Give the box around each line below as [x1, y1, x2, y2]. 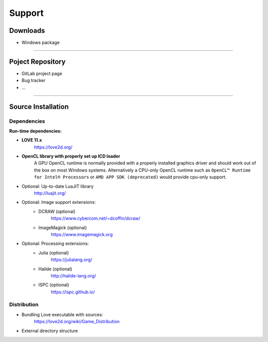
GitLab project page [21, 70, 63, 77]
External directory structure [21, 328, 78, 334]
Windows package [21, 40, 60, 46]
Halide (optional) [38, 266, 72, 272]
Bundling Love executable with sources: [21, 311, 104, 318]
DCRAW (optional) [38, 208, 75, 214]
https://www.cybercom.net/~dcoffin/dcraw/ [51, 215, 141, 221]
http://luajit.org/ [34, 190, 67, 196]
